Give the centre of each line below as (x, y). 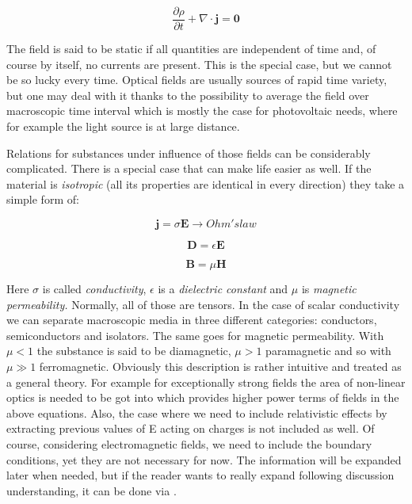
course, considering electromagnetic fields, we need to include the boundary (189, 443)
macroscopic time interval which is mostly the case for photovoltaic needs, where (202, 111)
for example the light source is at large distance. (123, 126)
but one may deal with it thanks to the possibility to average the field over (188, 95)
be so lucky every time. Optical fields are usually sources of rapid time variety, (197, 80)
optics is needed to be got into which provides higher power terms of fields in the (203, 397)
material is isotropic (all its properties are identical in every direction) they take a (206, 183)
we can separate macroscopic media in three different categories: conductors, (192, 320)
